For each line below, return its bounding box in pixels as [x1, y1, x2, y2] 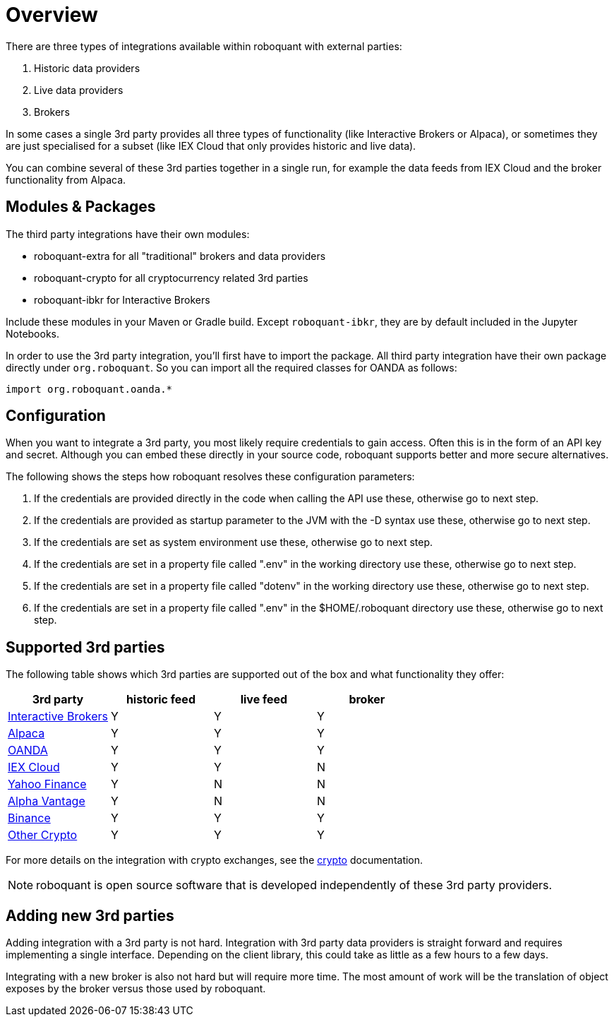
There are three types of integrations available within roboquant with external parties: [6, 40, 402, 52]
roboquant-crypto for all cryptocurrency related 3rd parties [34, 271, 308, 284]
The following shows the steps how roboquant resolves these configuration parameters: [6, 470, 415, 483]
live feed [240, 692, 288, 707]
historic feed [126, 692, 195, 707]
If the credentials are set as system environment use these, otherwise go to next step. [34, 536, 433, 549]
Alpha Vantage [8, 794, 85, 809]
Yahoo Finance [8, 777, 87, 792]
